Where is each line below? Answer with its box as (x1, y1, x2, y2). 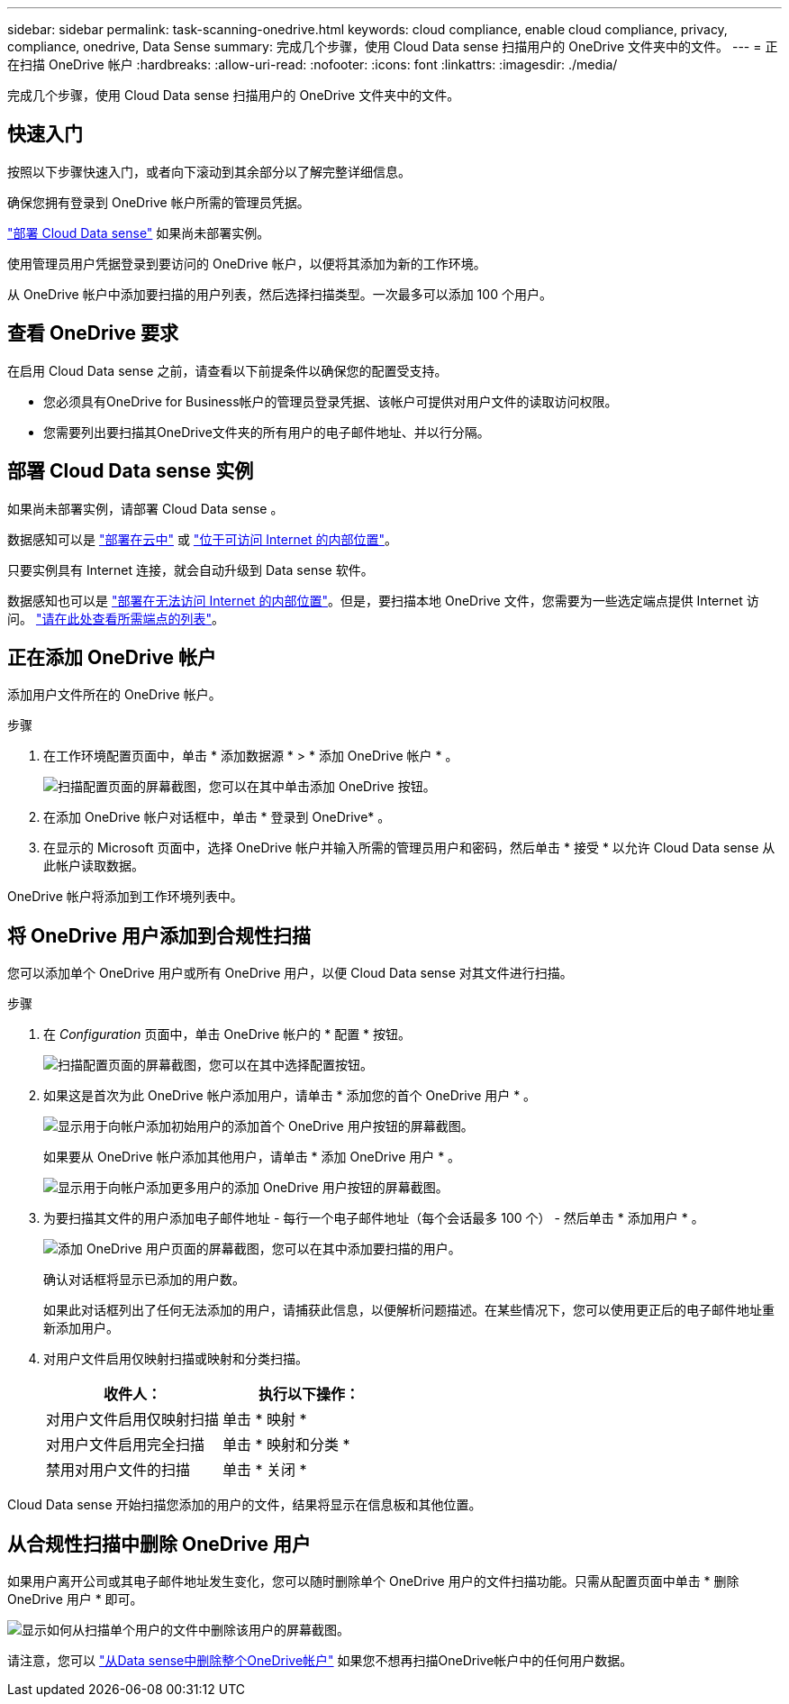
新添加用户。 (43, 1320, 119, 1336)
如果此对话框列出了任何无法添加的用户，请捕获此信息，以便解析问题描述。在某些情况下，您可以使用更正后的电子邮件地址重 (43, 1302, 775, 1318)
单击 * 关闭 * (222, 1461, 307, 1480)
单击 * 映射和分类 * (222, 1435, 350, 1454)
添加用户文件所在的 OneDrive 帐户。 (7, 687, 222, 703)
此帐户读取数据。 (43, 858, 144, 874)
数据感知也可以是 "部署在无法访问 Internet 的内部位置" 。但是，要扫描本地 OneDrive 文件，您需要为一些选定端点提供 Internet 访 (7, 592, 759, 608)
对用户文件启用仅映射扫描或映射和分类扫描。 (43, 1351, 308, 1367)
